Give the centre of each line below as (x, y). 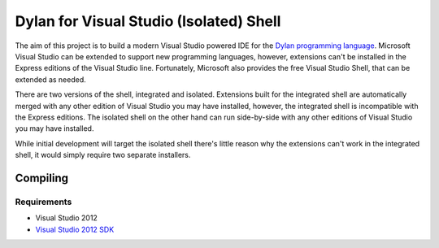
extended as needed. (51, 79)
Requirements (43, 202)
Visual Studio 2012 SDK (75, 229)
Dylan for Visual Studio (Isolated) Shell (148, 21)
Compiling (42, 178)
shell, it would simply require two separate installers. (103, 155)
